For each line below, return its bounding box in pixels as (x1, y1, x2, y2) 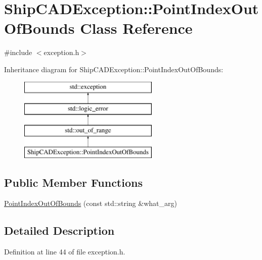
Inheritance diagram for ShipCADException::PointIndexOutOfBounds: (4, 64, 224, 74)
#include (4, 47, 32, 58)
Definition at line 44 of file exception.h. (4, 246, 125, 257)
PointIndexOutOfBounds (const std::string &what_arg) (4, 198, 177, 209)
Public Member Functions (4, 174, 143, 190)
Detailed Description (4, 223, 115, 238)
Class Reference (80, 18, 193, 38)
